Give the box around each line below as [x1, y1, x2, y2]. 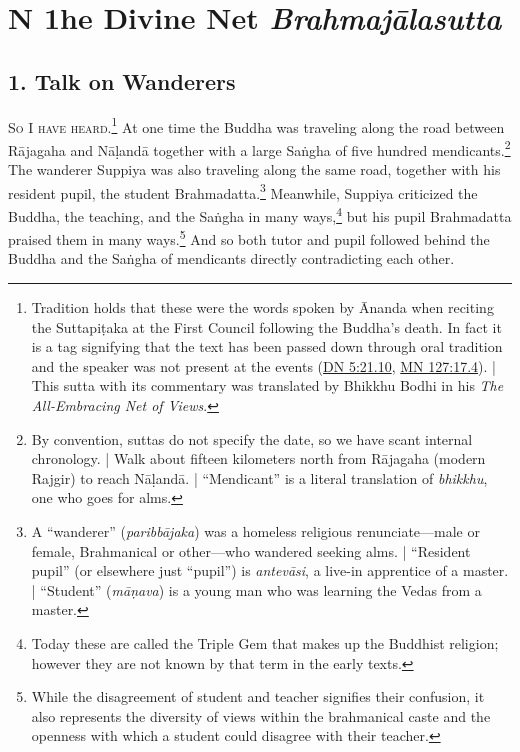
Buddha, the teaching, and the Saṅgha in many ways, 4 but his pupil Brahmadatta [8, 202, 512, 226]
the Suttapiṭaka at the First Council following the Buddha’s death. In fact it [31, 316, 502, 337]
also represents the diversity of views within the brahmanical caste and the [31, 705, 491, 726]
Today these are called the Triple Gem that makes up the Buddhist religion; [31, 632, 499, 653]
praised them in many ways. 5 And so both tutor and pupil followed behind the [8, 226, 490, 249]
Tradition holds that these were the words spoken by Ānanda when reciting [31, 297, 494, 318]
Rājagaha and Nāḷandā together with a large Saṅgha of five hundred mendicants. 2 [8, 136, 511, 160]
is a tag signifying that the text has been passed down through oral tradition [31, 336, 503, 357]
